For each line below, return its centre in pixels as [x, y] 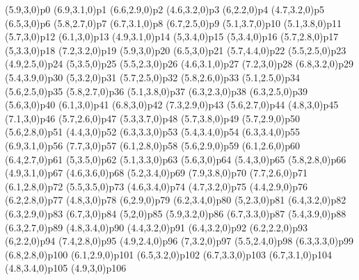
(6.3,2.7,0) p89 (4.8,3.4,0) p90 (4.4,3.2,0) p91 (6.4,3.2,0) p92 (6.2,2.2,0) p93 [156, 227]
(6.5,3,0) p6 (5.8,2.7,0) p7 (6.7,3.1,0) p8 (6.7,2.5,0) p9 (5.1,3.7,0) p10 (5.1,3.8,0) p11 [173, 23]
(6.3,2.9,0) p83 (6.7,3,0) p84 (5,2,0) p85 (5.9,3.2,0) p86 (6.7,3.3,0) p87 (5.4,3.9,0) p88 [176, 213]
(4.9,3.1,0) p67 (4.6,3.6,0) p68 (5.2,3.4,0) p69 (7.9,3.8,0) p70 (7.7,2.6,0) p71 [156, 173]
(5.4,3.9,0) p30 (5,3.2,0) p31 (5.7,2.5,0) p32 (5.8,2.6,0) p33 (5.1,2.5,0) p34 [153, 77]
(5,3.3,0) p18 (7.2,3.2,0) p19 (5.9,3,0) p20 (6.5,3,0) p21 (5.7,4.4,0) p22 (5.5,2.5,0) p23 [176, 50]
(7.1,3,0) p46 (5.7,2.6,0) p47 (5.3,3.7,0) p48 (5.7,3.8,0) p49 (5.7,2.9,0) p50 [153, 118]
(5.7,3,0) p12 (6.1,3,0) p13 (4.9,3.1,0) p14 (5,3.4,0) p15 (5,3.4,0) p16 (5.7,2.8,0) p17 [172, 36]
